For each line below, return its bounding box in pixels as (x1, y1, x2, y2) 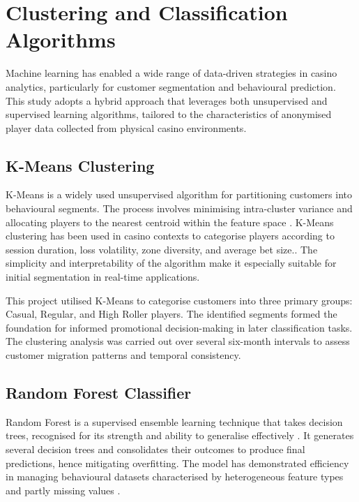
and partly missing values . (6, 482, 121, 497)
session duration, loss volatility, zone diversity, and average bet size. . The (6, 242, 318, 256)
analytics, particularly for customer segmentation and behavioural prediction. (6, 79, 336, 94)
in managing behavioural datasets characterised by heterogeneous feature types (6, 469, 344, 484)
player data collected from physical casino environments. (6, 120, 247, 135)
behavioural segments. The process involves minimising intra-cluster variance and (6, 201, 353, 216)
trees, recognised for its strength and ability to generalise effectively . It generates (6, 428, 354, 443)
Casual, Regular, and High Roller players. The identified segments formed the (6, 307, 337, 321)
